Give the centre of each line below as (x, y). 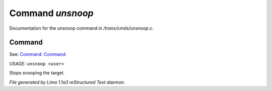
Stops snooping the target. (37, 73)
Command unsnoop (51, 13)
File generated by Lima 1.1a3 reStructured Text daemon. (67, 82)
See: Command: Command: (38, 54)
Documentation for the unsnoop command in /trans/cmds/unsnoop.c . (81, 28)
